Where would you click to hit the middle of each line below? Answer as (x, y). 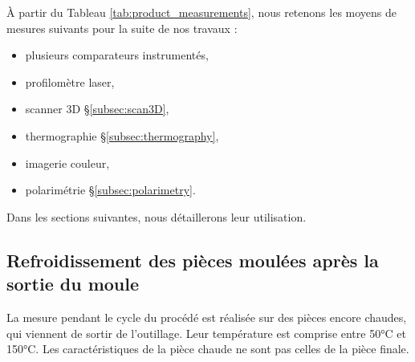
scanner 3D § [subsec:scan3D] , (97, 109)
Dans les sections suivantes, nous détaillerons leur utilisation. (157, 216)
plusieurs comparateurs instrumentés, (117, 55)
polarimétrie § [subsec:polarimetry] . (110, 190)
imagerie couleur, (67, 163)
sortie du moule (73, 284)
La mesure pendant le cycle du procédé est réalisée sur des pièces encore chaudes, (207, 317)
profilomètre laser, (70, 81)
